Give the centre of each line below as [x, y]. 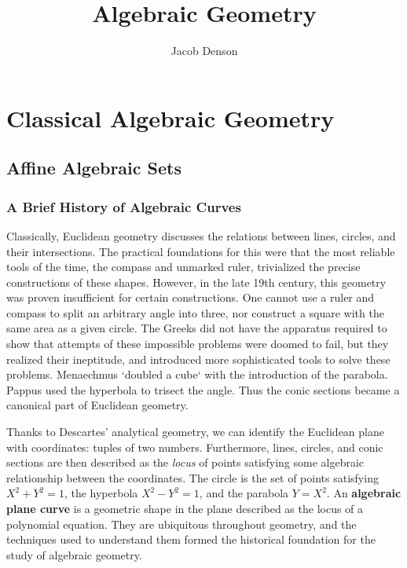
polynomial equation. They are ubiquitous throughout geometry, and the [181, 524]
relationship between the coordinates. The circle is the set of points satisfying [192, 477]
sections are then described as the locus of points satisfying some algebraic [185, 462]
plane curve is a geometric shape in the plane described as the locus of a [185, 508]
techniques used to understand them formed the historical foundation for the [191, 539]
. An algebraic [364, 493]
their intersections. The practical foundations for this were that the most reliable [201, 251]
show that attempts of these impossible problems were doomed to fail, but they [198, 344]
